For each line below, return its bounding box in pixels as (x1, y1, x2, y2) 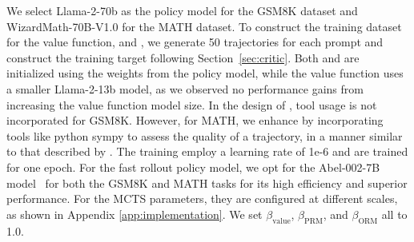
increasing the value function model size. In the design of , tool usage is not (6, 96, 377, 113)
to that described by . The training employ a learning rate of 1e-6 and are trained (6, 143, 408, 160)
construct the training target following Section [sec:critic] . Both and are (6, 49, 360, 65)
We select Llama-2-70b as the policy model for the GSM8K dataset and (6, 2, 358, 18)
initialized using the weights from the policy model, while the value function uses (6, 65, 404, 81)
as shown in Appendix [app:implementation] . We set (6, 205, 263, 222)
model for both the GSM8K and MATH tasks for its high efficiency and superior (6, 174, 408, 191)
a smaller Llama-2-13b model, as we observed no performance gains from (6, 80, 364, 97)
